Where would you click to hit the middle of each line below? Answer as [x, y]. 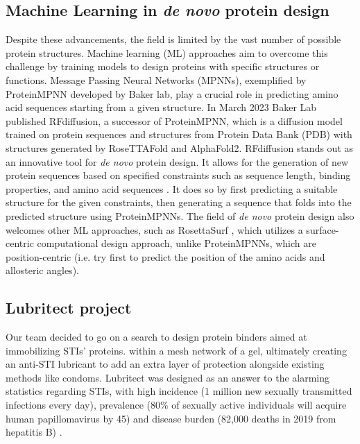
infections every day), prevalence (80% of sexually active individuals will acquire [176, 405]
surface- [323, 229]
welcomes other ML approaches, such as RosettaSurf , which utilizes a [154, 229]
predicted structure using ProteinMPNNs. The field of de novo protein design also [180, 215]
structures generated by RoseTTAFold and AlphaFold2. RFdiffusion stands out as [180, 147]
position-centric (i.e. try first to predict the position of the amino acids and [165, 256]
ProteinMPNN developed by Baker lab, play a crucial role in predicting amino [172, 93]
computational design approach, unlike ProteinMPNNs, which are [177, 243]
